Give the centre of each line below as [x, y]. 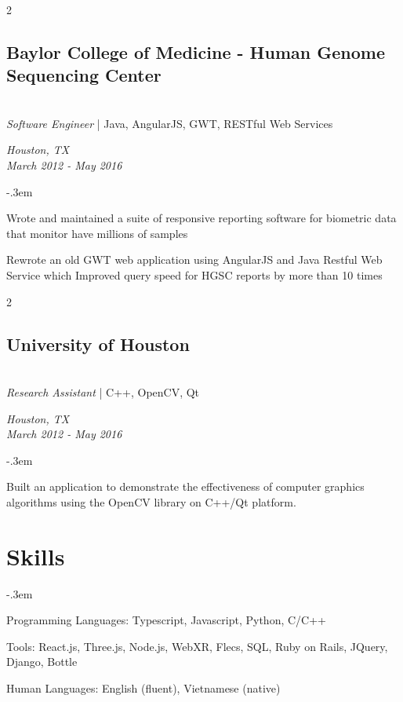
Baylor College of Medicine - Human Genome [196, 51]
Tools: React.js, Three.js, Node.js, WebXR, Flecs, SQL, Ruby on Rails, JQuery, [197, 646]
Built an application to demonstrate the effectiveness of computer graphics [185, 486]
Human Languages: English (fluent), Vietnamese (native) [143, 687]
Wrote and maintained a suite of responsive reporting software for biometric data [201, 218]
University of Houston [98, 344]
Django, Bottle [42, 662]
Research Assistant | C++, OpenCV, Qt [103, 391]
